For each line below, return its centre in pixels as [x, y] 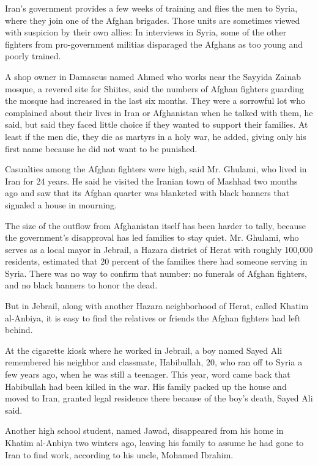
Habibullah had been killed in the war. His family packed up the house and [146, 386]
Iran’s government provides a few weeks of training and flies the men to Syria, [151, 8]
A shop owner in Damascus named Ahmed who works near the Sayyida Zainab [153, 76]
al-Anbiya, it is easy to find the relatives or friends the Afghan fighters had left [153, 317]
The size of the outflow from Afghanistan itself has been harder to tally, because [156, 225]
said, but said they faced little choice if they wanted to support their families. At [157, 124]
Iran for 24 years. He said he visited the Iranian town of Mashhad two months [151, 181]
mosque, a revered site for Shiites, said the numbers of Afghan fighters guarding [154, 88]
